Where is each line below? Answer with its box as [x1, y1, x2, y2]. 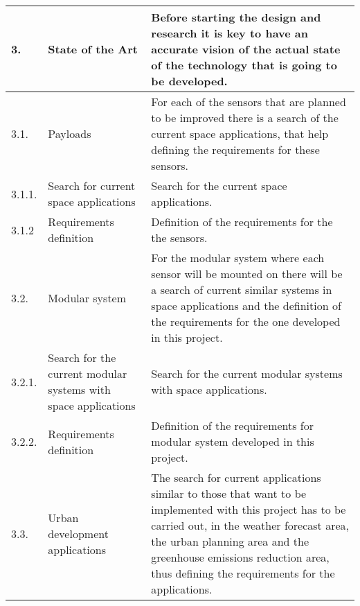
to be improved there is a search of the [151, 110, 339, 125]
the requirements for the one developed [151, 313, 341, 329]
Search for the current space [151, 178, 287, 193]
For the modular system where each [151, 250, 325, 266]
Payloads [48, 125, 91, 141]
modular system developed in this [151, 433, 314, 449]
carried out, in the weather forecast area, [151, 517, 349, 533]
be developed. [151, 73, 228, 89]
